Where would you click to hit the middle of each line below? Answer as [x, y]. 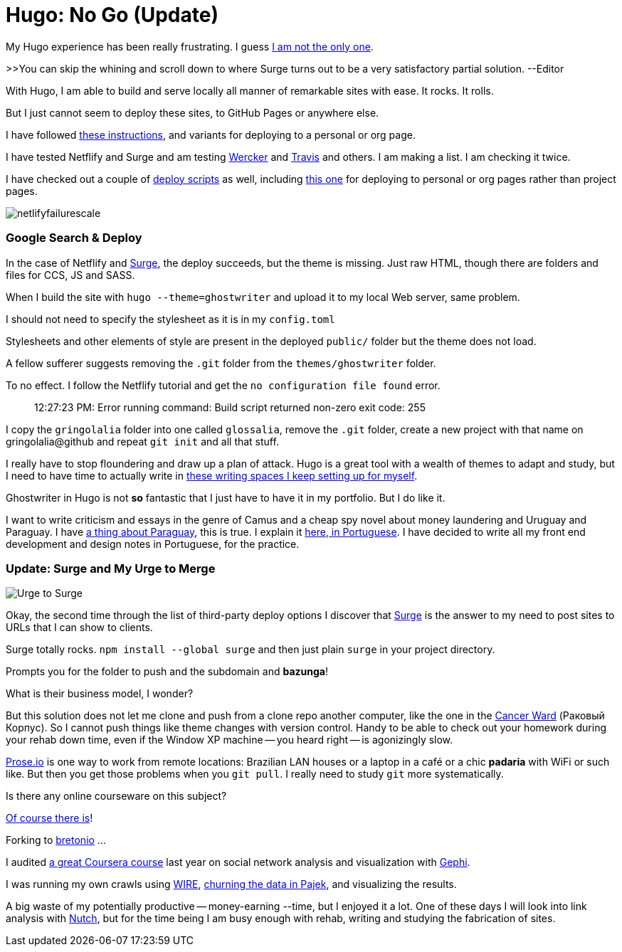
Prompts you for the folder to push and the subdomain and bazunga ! [167, 672]
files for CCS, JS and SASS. [70, 275]
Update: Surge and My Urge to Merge [111, 568]
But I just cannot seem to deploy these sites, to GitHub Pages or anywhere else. [193, 112]
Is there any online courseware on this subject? [116, 796]
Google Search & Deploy [74, 238]
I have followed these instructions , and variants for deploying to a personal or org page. [211, 134]
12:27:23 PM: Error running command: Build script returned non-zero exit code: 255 [230, 407]
